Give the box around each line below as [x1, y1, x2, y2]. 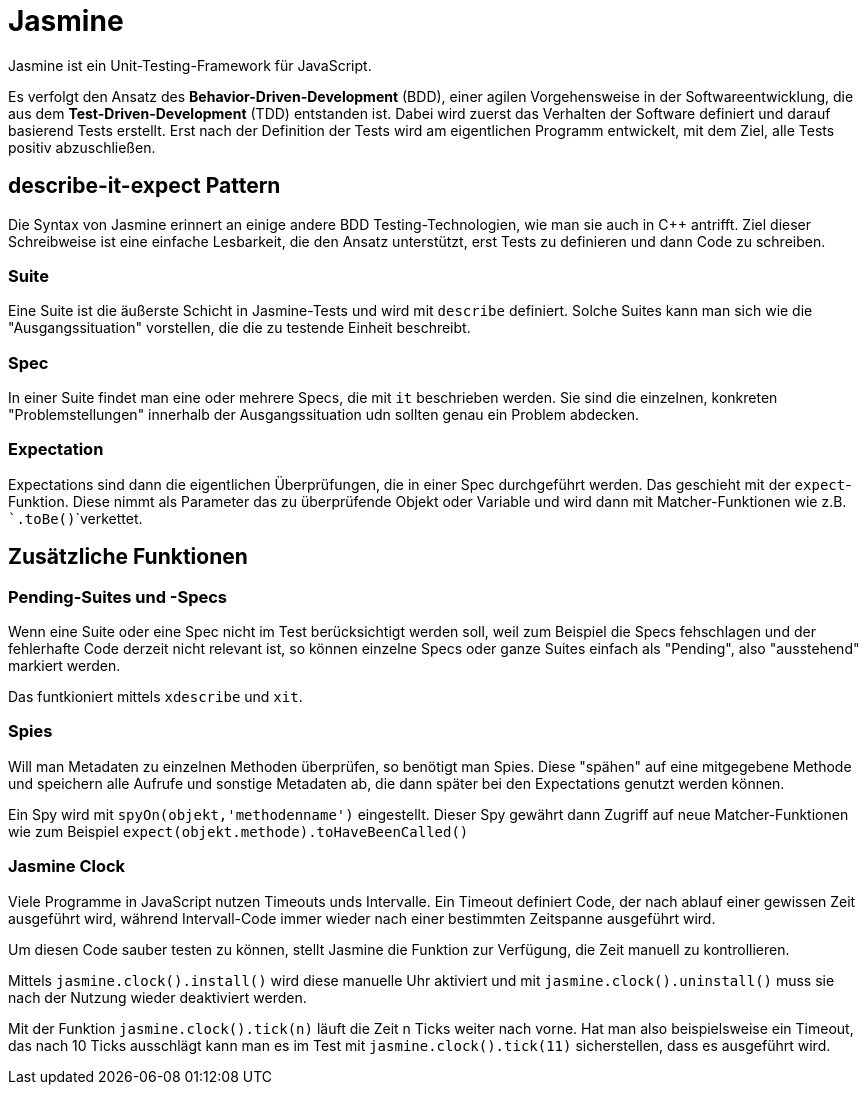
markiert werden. [8, 657, 121, 675]
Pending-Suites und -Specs [8, 586, 228, 607]
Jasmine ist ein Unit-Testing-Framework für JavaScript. [8, 56, 372, 74]
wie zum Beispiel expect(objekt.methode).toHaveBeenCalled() [8, 822, 469, 840]
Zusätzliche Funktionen [8, 544, 248, 570]
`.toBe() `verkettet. [8, 509, 143, 527]
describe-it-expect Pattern [8, 173, 281, 199]
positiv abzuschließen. [8, 138, 156, 156]
